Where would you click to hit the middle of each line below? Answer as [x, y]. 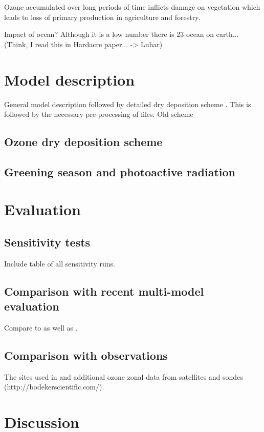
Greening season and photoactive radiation [120, 171]
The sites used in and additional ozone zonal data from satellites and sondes [124, 376]
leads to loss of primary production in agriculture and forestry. [102, 17]
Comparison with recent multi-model [104, 291]
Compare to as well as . [41, 328]
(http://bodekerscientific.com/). [54, 387]
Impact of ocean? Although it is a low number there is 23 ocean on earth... [122, 34]
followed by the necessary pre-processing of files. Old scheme [99, 114]
